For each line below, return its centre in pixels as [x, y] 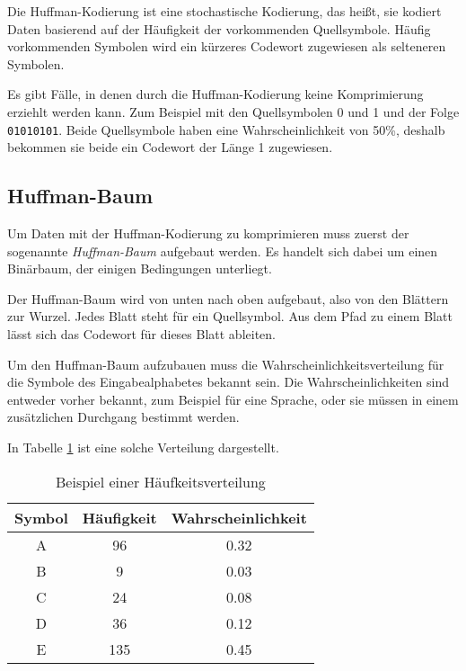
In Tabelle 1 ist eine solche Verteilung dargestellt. [143, 447]
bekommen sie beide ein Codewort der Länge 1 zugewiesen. [170, 147]
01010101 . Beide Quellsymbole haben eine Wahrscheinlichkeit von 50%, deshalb [226, 129]
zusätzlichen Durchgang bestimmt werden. [123, 417]
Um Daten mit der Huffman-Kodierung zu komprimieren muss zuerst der [208, 233]
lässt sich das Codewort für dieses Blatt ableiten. [141, 333]
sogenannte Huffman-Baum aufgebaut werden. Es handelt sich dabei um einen [223, 251]
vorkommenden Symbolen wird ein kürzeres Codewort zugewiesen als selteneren [227, 46]
